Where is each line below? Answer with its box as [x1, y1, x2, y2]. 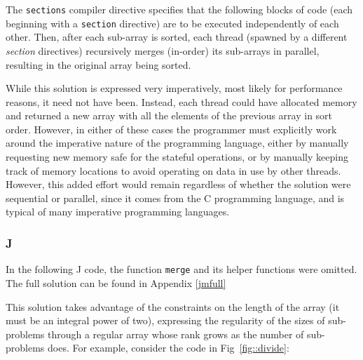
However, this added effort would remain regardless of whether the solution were [6, 177, 351, 192]
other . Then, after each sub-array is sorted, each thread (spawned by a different [6, 29, 348, 44]
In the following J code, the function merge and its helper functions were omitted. [6, 262, 357, 276]
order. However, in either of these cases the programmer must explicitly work [6, 121, 337, 136]
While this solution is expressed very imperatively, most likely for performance [6, 81, 343, 95]
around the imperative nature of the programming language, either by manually [6, 135, 349, 150]
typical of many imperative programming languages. [6, 204, 230, 219]
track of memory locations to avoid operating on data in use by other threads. [6, 163, 341, 178]
